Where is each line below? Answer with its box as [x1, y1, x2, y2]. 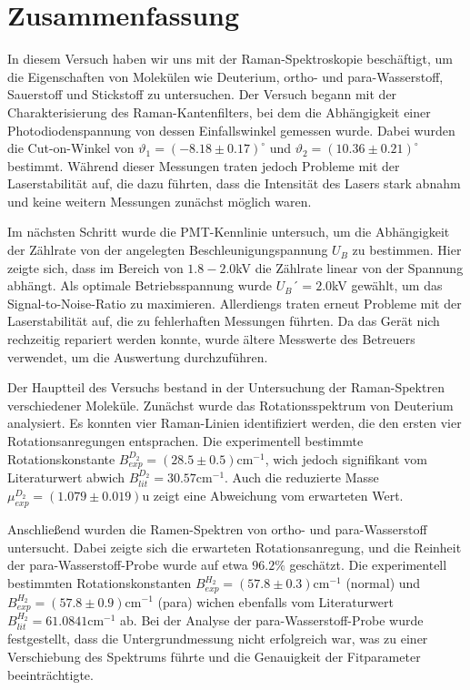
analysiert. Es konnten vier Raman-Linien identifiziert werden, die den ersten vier [7, 413, 462, 432]
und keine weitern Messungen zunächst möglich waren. [7, 191, 312, 210]
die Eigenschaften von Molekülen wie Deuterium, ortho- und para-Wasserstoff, [7, 66, 444, 86]
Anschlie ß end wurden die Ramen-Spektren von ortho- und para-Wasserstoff [7, 520, 427, 539]
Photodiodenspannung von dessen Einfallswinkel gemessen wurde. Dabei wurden [7, 120, 455, 139]
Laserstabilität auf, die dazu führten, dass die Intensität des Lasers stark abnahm [7, 174, 461, 193]
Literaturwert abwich [7, 468, 125, 487]
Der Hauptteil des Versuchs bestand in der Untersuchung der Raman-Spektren [7, 378, 445, 397]
